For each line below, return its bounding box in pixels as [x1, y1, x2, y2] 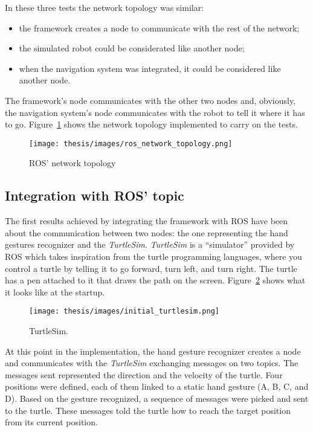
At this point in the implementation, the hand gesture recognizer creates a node [5, 344, 301, 357]
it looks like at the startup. [5, 285, 105, 298]
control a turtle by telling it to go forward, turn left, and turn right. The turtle [5, 262, 297, 274]
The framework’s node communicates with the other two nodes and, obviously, [5, 94, 296, 106]
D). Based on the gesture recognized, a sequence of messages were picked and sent [5, 392, 309, 404]
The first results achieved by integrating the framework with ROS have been [5, 214, 288, 227]
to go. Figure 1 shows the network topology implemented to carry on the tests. [5, 118, 298, 131]
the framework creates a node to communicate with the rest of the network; [19, 21, 300, 34]
